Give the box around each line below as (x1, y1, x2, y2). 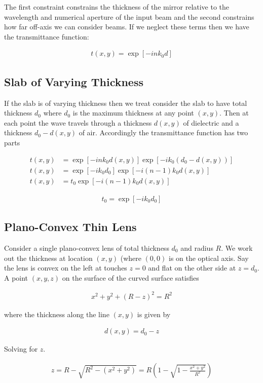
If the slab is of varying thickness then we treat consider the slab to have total (4, 97, 247, 108)
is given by (137, 309, 171, 319)
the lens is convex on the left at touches (4, 262, 127, 273)
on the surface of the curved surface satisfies (62, 272, 199, 283)
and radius (180, 242, 213, 253)
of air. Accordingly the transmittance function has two (79, 127, 248, 138)
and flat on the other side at (148, 262, 236, 273)
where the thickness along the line (4, 309, 109, 319)
